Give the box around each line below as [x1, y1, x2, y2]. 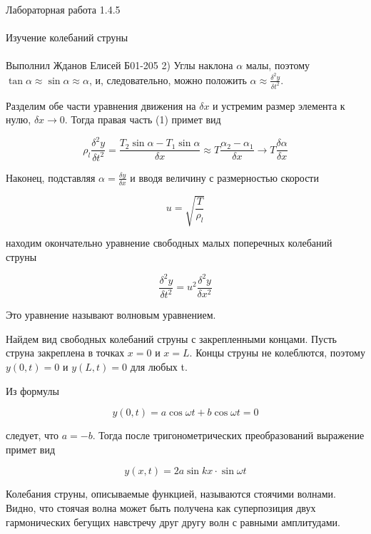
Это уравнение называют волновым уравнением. [6, 307, 216, 322]
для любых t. [130, 359, 188, 374]
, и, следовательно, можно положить [89, 72, 247, 87]
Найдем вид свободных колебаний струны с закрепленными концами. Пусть [6, 331, 337, 346]
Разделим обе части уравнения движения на [6, 98, 196, 113]
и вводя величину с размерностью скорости [130, 170, 319, 185]
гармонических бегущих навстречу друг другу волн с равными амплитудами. [6, 514, 340, 529]
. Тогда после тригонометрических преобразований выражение [92, 428, 365, 443]
